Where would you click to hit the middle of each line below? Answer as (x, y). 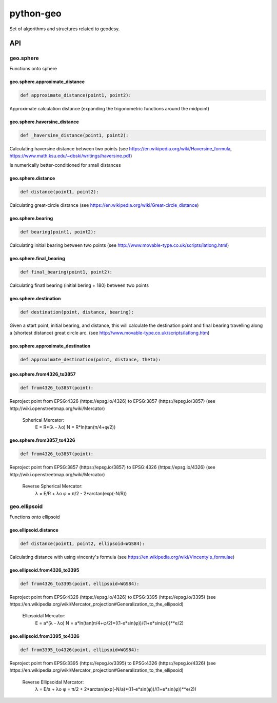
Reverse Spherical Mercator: (53, 486)
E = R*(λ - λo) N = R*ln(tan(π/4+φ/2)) (75, 427)
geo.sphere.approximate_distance (47, 82)
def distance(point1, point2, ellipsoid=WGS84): (83, 543)
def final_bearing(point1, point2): (66, 272)
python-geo (35, 13)
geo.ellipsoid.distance (34, 530)
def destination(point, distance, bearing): (77, 312)
